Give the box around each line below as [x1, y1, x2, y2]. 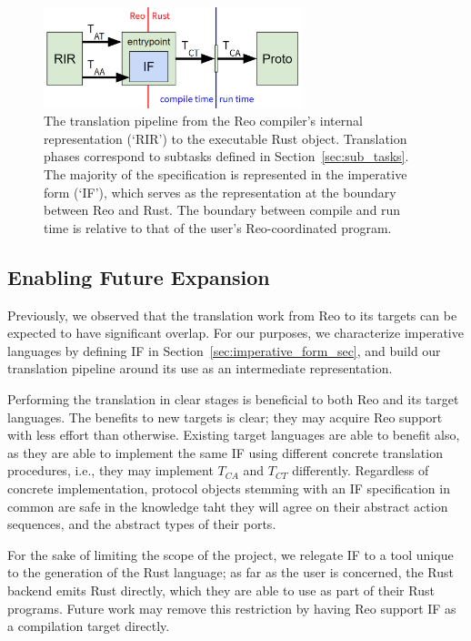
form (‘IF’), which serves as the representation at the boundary [44, 182, 396, 201]
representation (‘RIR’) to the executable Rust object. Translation [44, 128, 407, 148]
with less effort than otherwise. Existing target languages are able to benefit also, [7, 425, 460, 444]
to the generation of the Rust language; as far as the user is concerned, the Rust [7, 563, 454, 582]
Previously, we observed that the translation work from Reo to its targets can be [7, 305, 457, 324]
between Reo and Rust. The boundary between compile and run [44, 200, 401, 219]
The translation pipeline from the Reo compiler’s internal [44, 111, 363, 130]
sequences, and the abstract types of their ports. [7, 514, 276, 534]
